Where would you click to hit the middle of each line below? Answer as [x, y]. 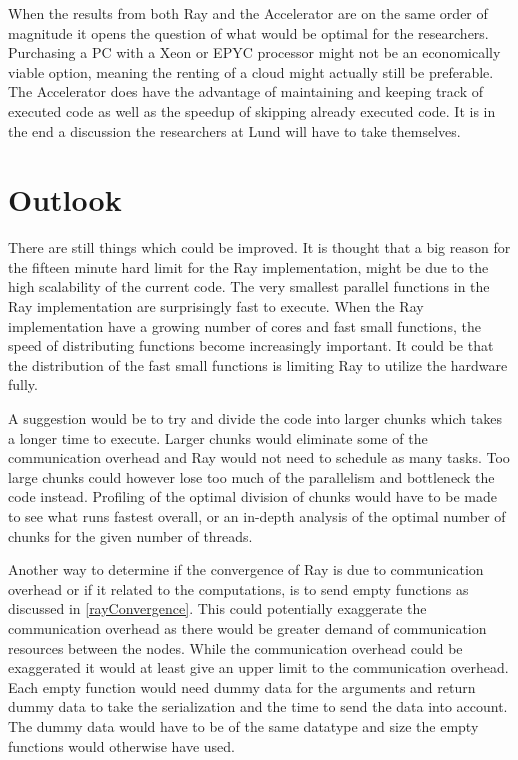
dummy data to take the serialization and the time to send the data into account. [258, 706]
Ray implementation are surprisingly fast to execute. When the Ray [216, 306]
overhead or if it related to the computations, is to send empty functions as [238, 588]
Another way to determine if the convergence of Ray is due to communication [246, 569]
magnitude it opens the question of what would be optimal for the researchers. [248, 32]
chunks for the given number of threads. [130, 535]
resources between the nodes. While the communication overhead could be [235, 647]
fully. [23, 384]
